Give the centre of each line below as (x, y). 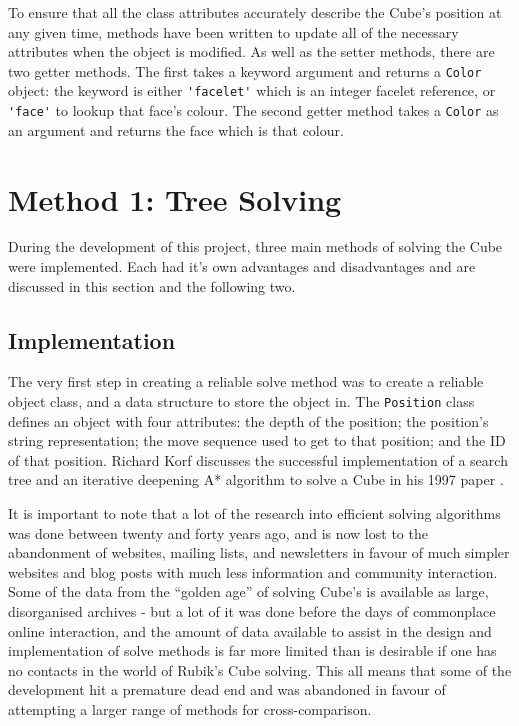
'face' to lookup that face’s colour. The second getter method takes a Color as (253, 110)
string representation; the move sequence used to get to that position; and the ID (257, 440)
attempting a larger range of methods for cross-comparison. (190, 709)
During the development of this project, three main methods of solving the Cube (255, 246)
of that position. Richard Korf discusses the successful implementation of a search (258, 459)
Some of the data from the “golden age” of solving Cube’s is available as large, (248, 591)
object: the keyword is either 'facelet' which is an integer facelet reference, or (252, 90)
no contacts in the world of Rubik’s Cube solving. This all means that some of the (260, 669)
